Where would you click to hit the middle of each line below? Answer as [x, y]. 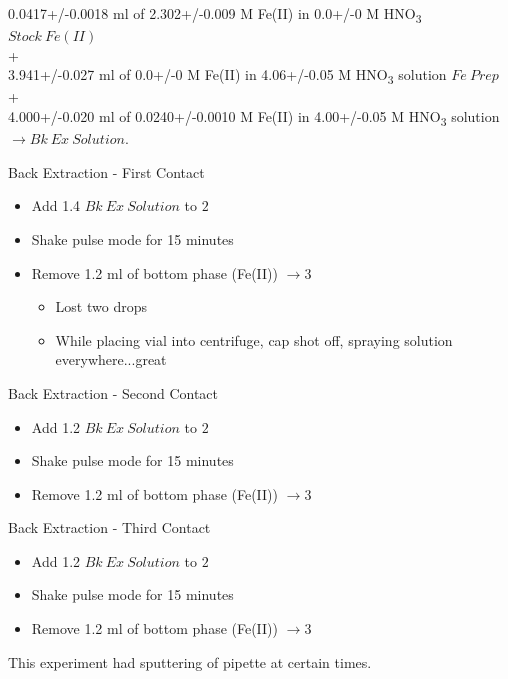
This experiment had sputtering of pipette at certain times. [190, 661]
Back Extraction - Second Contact [113, 392]
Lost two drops [101, 306]
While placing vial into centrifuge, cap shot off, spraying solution [254, 339]
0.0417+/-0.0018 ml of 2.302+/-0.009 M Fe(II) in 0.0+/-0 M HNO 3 [215, 14]
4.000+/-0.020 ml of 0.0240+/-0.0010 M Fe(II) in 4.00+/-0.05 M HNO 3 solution [254, 117]
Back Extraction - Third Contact [109, 527]
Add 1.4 [56, 205]
